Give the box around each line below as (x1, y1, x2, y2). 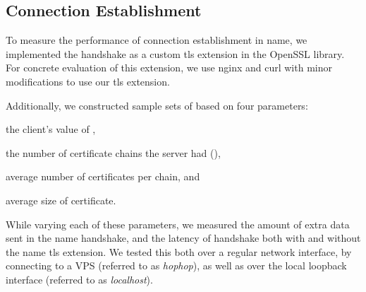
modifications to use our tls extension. (6, 74, 170, 88)
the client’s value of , (6, 122, 96, 136)
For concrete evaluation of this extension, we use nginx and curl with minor (6, 60, 332, 75)
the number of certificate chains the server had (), (6, 145, 221, 160)
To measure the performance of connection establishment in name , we (6, 33, 307, 47)
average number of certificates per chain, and (6, 169, 200, 184)
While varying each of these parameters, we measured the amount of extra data (6, 216, 350, 231)
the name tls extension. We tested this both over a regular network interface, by (6, 244, 352, 259)
